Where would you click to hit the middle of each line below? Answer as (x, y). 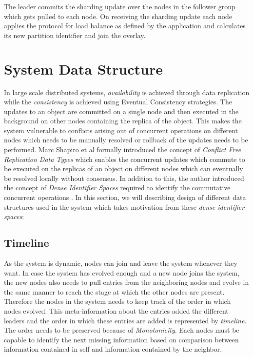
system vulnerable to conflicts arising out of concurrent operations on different (121, 130)
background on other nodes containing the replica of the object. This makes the (123, 121)
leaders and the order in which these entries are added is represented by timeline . (125, 320)
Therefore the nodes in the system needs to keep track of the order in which (117, 301)
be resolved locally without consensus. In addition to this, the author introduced (124, 178)
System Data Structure (83, 69)
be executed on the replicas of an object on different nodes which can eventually (124, 169)
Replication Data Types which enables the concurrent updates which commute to (125, 159)
